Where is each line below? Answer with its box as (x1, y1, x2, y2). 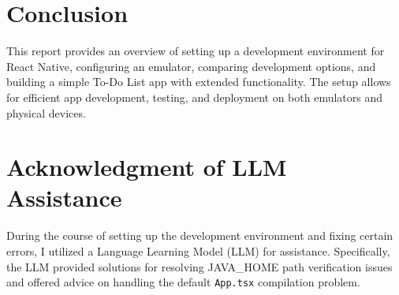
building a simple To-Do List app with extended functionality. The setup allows (6, 73, 391, 90)
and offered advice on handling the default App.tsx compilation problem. (6, 274, 360, 290)
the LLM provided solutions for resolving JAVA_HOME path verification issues (6, 258, 393, 274)
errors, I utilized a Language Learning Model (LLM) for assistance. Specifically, (6, 243, 390, 259)
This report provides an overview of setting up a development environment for (6, 43, 385, 59)
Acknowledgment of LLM (6, 151, 287, 183)
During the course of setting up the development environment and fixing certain (6, 227, 393, 244)
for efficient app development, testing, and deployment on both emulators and (6, 88, 383, 105)
